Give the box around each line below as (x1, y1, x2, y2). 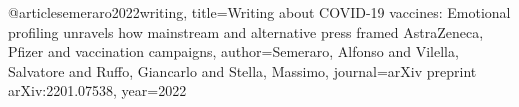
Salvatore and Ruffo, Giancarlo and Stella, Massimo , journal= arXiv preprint (8, 60, 477, 81)
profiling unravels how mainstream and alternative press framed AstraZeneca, (8, 21, 484, 42)
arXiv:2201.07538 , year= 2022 (8, 80, 187, 101)
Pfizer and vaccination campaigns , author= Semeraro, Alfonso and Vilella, (8, 41, 459, 62)
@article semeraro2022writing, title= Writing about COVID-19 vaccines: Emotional (8, 2, 511, 22)
